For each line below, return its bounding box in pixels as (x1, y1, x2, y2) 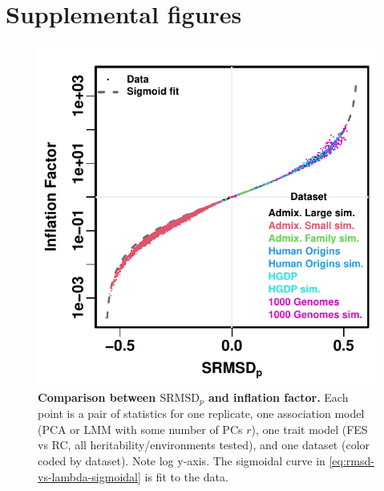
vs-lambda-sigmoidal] (38, 468, 141, 485)
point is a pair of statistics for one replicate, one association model (38, 405, 365, 422)
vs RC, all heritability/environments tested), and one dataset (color (38, 436, 370, 453)
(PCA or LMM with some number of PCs (38, 420, 243, 437)
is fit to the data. (144, 468, 228, 485)
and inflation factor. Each (208, 388, 349, 405)
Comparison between (38, 388, 156, 405)
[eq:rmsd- (329, 452, 374, 468)
